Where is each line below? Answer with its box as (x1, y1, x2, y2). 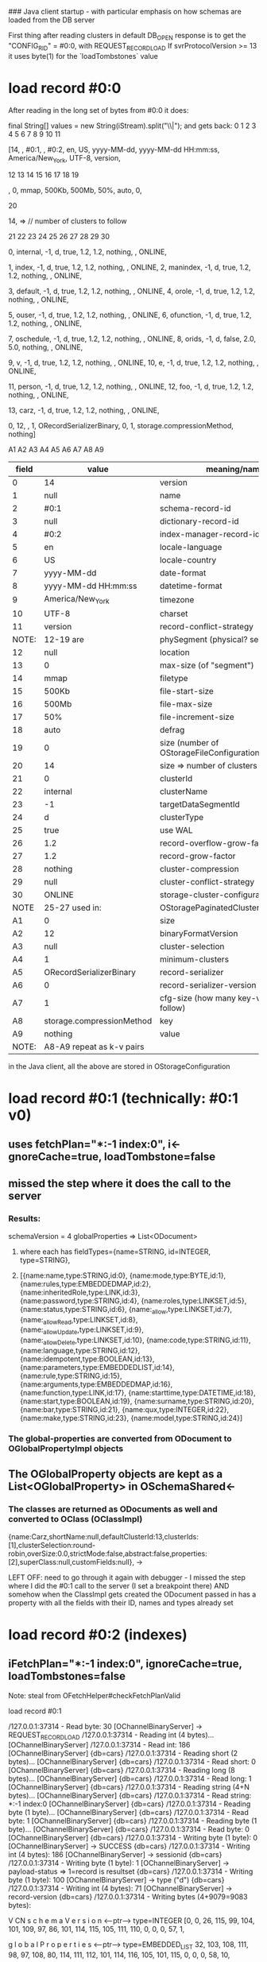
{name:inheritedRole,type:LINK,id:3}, (19, 1287, 141, 1297)
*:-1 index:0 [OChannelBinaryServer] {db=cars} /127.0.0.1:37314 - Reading (8, 1799, 251, 1809)
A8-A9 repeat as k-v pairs (44, 1041, 145, 1052)
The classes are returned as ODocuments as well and (8, 1503, 219, 1515)
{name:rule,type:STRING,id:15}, (19, 1371, 122, 1380)
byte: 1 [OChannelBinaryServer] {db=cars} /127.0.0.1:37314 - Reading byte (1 (8, 1816, 257, 1826)
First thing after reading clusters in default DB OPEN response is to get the (8, 31, 246, 42)
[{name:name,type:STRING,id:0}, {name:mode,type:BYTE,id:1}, (19, 1271, 226, 1280)
